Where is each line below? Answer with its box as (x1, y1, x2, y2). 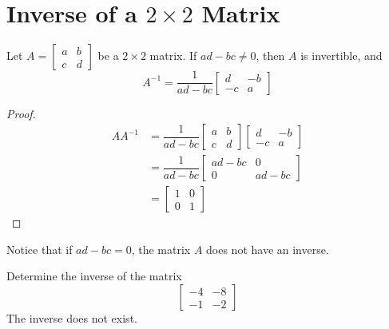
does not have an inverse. (206, 240, 329, 257)
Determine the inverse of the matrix (6, 268, 182, 284)
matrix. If (149, 47, 197, 64)
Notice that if (6, 240, 73, 257)
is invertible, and (300, 47, 383, 64)
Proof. (6, 105, 36, 121)
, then (256, 47, 285, 64)
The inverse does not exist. (6, 310, 137, 327)
